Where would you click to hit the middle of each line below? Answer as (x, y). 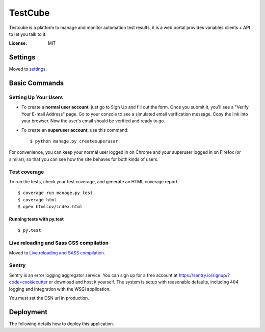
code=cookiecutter (28, 282)
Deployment (28, 312)
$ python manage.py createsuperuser (74, 141)
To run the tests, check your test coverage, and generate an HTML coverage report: (94, 181)
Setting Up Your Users (36, 97)
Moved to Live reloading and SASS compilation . (57, 252)
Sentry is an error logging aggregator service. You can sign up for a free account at (93, 275)
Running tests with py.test (36, 219)
